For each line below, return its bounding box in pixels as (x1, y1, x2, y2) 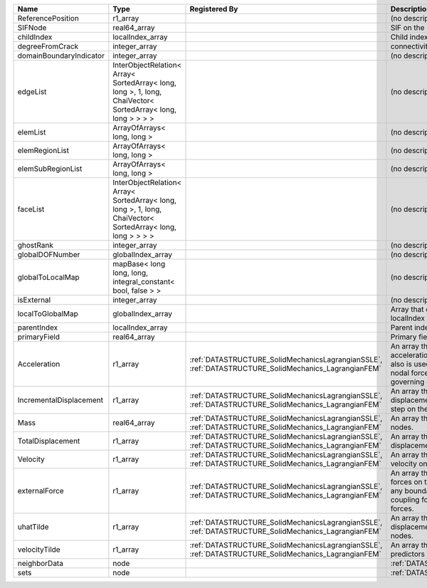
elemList (17, 127, 46, 137)
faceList (17, 204, 45, 214)
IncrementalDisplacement (17, 395, 103, 405)
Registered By (189, 4, 238, 14)
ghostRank (17, 241, 53, 250)
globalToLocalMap (17, 273, 80, 282)
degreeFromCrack (17, 41, 79, 51)
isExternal (17, 295, 51, 305)
